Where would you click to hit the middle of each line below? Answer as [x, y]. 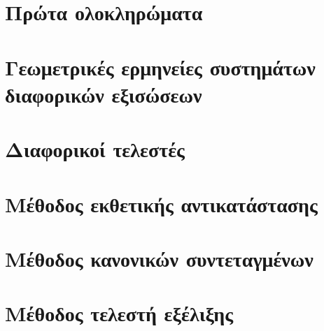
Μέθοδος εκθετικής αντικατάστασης [161, 204]
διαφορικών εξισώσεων [104, 94]
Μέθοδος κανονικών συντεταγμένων [159, 258]
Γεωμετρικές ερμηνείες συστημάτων [160, 67]
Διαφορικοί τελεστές [95, 149]
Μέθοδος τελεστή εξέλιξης [119, 313]
